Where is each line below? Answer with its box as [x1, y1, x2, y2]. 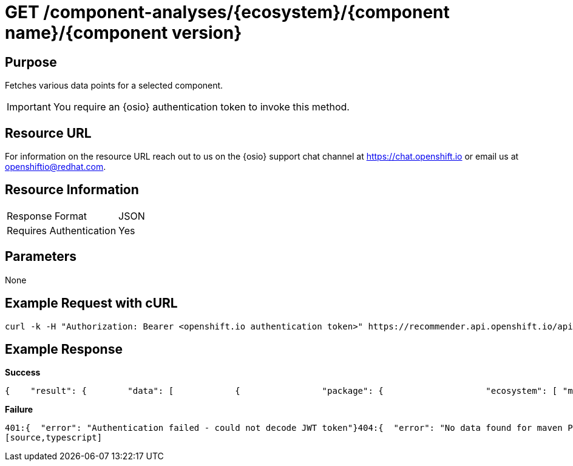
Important [7, 101, 51, 113]
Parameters [5, 249, 76, 265]
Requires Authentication [7, 224, 117, 237]
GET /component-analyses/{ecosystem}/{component [5, 2, 450, 22]
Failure [5, 404, 33, 415]
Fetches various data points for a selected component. [5, 80, 223, 91]
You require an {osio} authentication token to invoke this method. [53, 101, 350, 113]
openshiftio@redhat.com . [5, 161, 106, 172]
